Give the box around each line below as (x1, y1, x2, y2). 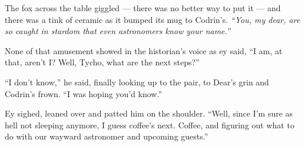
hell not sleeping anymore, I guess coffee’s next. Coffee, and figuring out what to (5, 118, 294, 131)
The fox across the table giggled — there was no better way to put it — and (5, 2, 281, 14)
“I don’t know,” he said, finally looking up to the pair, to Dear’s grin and (5, 75, 269, 88)
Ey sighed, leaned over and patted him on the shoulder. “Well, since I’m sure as (5, 107, 293, 120)
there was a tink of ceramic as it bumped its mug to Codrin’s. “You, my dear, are (5, 13, 300, 25)
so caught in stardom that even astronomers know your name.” (5, 25, 230, 37)
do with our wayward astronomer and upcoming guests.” (5, 130, 208, 142)
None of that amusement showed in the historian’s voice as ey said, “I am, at (5, 44, 283, 57)
